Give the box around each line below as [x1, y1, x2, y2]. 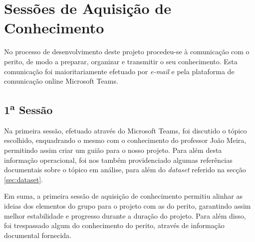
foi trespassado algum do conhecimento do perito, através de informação [4, 220, 225, 231]
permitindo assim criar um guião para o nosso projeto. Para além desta [4, 145, 222, 155]
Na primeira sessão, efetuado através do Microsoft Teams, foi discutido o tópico [4, 125, 247, 135]
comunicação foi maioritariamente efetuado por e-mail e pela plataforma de [4, 66, 235, 76]
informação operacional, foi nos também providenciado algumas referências [4, 154, 233, 165]
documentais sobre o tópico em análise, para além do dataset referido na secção [4, 164, 246, 175]
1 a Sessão [4, 100, 53, 118]
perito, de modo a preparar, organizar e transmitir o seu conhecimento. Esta [4, 56, 238, 66]
